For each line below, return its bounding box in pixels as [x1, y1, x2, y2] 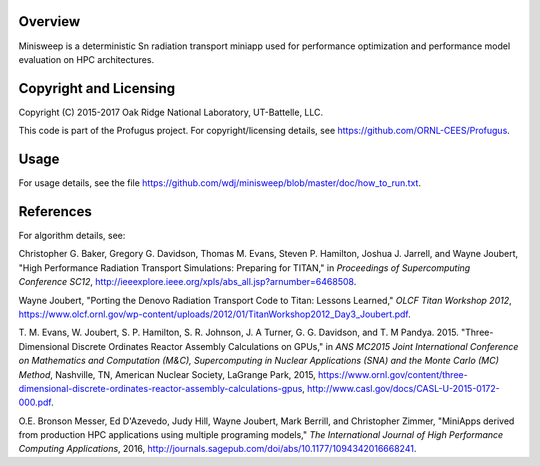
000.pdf [18, 396, 52, 409]
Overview [18, 13, 81, 30]
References [18, 203, 92, 220]
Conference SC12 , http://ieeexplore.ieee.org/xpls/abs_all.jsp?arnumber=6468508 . [18, 276, 357, 288]
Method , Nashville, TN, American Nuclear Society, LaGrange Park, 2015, [18, 368, 317, 380]
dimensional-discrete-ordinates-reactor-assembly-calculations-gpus [18, 382, 303, 394]
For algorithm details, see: [18, 230, 126, 242]
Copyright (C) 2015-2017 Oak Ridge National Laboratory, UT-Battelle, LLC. [18, 106, 324, 118]
